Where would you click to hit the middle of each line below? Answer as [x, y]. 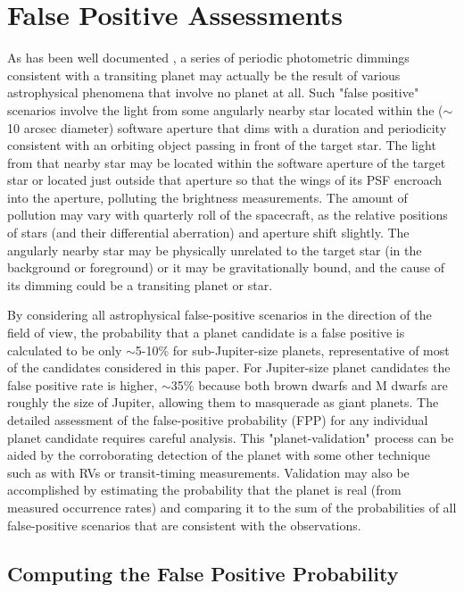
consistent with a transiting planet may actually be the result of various [204, 75]
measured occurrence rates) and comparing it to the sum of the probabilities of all [232, 507]
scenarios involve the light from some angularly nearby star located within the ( [225, 109]
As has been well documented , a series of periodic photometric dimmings [208, 58]
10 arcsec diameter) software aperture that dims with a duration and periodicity [227, 127]
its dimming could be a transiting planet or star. [140, 284]
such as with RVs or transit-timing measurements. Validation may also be [208, 472]
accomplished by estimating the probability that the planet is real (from [204, 490]
